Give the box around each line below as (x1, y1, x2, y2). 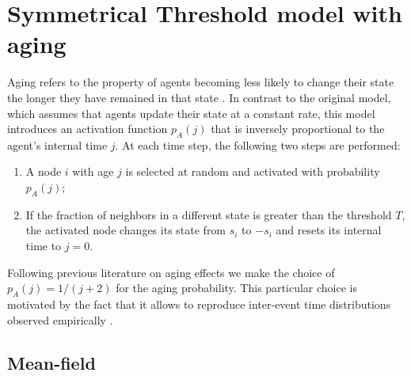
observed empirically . (7, 311, 113, 328)
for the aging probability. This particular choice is (116, 279, 357, 296)
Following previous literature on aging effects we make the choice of (7, 264, 335, 280)
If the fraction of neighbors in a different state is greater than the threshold (25, 206, 392, 222)
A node (25, 163, 62, 180)
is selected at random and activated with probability (125, 163, 380, 180)
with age (72, 163, 114, 180)
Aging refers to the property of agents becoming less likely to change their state (7, 74, 394, 90)
